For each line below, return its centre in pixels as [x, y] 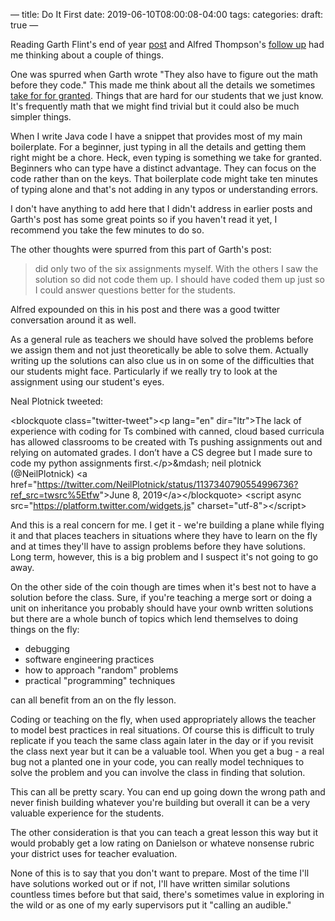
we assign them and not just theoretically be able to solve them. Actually [159, 350]
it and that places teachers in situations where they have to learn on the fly [164, 535]
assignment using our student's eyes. [87, 382]
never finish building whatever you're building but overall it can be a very [160, 802]
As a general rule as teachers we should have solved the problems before [162, 339]
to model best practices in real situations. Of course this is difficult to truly [162, 730]
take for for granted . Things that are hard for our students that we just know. [167, 95]
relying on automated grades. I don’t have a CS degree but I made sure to [161, 452]
